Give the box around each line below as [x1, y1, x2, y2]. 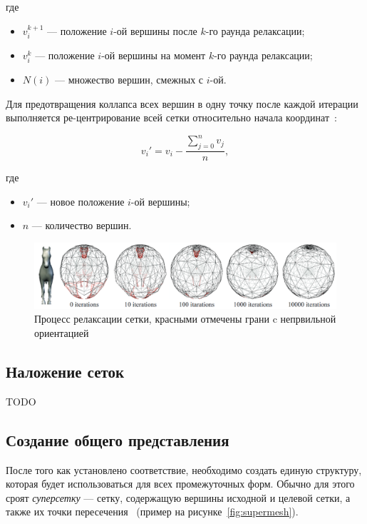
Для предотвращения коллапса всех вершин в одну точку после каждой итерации [6, 96, 358, 111]
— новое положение [36, 193, 125, 208]
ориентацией [34, 326, 89, 340]
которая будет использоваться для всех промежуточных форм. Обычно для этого [6, 476, 355, 491]
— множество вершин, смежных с [55, 72, 204, 87]
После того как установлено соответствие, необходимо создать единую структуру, [6, 462, 362, 477]
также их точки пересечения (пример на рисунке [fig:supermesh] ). [6, 504, 299, 519]
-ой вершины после [113, 23, 197, 38]
